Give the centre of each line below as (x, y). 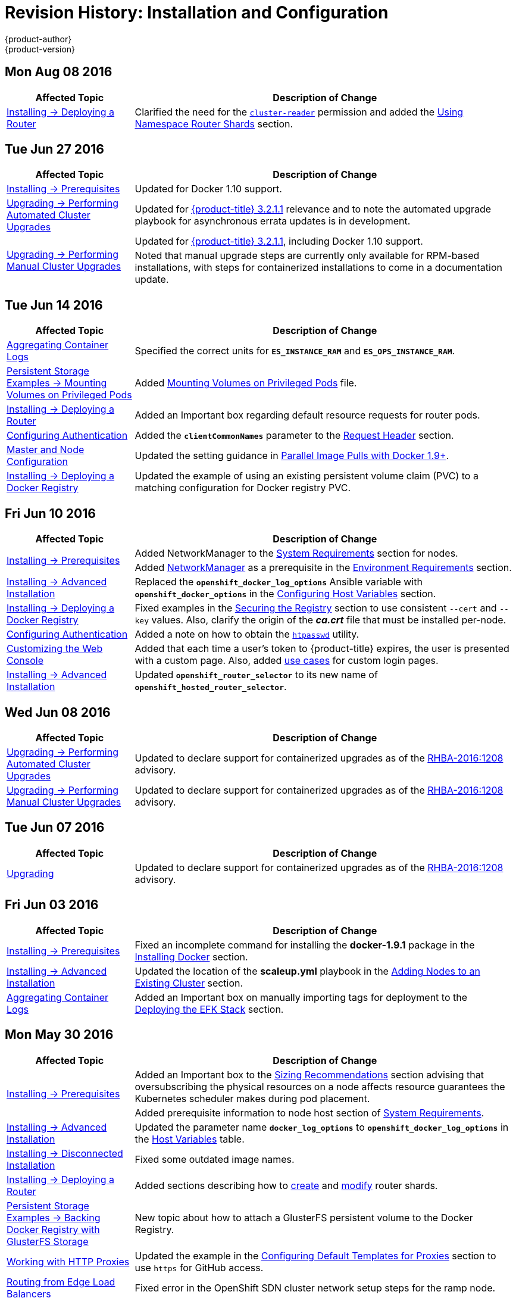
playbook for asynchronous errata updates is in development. (273, 221)
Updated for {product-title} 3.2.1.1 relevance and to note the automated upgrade (313, 209)
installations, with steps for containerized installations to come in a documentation (318, 268)
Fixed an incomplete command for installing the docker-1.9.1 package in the (305, 945)
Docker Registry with (53, 1229)
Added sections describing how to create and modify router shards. (286, 1185)
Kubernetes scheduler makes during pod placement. (252, 1098)
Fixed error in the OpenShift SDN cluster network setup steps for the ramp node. (315, 1288)
